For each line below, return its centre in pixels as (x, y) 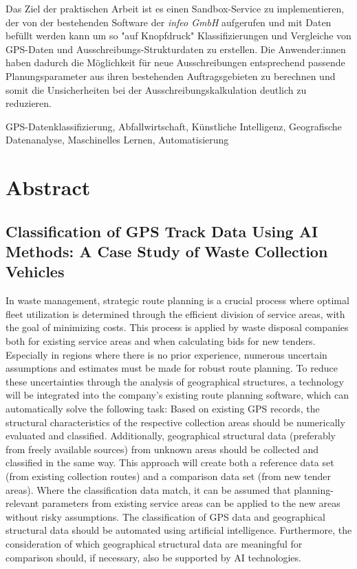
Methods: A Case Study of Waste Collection (167, 251)
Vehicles (35, 271)
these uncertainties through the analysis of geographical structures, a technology (175, 381)
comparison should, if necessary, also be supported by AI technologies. (153, 557)
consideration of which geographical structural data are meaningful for (154, 543)
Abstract (48, 187)
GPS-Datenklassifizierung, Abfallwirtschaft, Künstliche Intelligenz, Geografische (174, 126)
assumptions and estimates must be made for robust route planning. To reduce (172, 368)
